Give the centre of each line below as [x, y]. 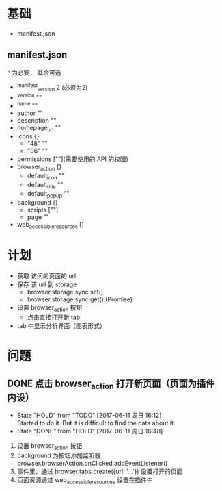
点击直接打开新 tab [54, 317]
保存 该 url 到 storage [47, 284]
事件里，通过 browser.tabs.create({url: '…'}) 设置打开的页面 [100, 471]
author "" [30, 113]
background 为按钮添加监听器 [59, 455]
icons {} [28, 136]
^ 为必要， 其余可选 [34, 72]
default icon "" [46, 177]
